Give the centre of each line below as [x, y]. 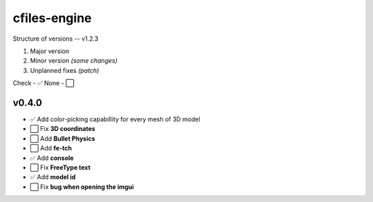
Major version [49, 51]
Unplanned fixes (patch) [65, 70]
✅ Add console [52, 158]
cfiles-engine [52, 18]
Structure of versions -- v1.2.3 [56, 39]
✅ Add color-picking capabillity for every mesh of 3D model [115, 119]
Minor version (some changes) [74, 61]
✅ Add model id [53, 177]
